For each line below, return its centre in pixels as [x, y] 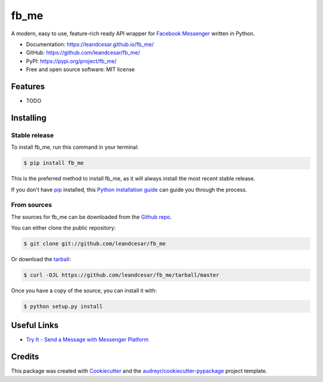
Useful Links [35, 326]
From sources [31, 205]
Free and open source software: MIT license [80, 69]
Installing [29, 117]
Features [28, 86]
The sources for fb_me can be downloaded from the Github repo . [92, 217]
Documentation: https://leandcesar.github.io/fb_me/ [90, 44]
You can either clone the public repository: [63, 228]
